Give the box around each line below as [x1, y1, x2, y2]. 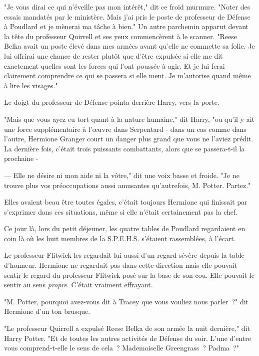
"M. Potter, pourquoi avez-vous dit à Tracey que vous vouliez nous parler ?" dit [4, 296, 249, 306]
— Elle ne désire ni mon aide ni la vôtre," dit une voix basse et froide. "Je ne [4, 169, 239, 180]
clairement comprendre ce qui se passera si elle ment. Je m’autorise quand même [4, 70, 251, 81]
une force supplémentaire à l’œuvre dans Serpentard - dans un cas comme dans [4, 123, 246, 134]
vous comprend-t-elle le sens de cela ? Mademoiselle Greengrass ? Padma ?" [4, 342, 239, 353]
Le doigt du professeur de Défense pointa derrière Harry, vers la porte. [4, 97, 219, 107]
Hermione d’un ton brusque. [4, 306, 90, 316]
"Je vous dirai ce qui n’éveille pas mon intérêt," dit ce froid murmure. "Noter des [4, 2, 250, 12]
